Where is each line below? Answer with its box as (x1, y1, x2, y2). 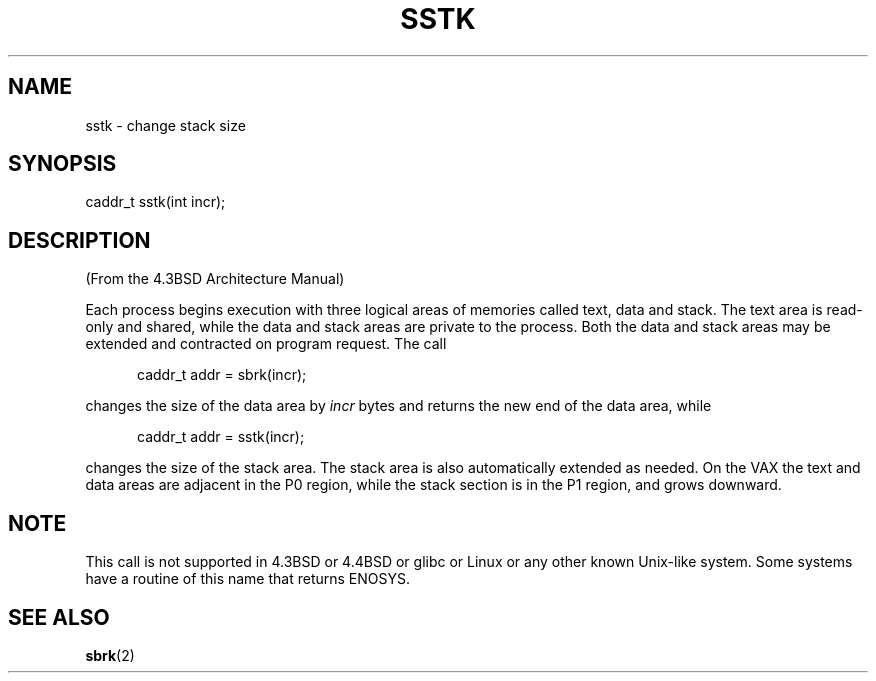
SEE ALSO (8, 604, 110, 630)
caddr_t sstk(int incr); (85, 193, 226, 211)
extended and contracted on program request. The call (85, 335, 447, 353)
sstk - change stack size (85, 116, 246, 134)
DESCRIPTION (8, 227, 151, 253)
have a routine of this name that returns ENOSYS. (85, 570, 411, 588)
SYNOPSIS (8, 151, 117, 177)
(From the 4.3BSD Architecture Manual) (85, 270, 345, 288)
